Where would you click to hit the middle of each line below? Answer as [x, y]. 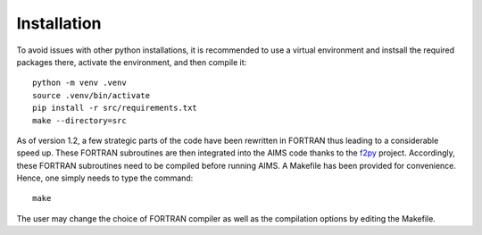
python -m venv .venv [79, 83]
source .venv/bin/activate [91, 95]
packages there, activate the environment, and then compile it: [132, 62]
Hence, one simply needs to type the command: [105, 178]
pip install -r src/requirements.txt [115, 108]
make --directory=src [79, 120]
